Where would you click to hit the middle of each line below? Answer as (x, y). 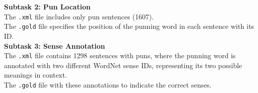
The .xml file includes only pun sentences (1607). (79, 16)
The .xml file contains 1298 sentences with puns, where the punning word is (120, 55)
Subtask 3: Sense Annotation (55, 46)
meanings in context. (36, 75)
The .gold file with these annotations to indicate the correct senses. (108, 84)
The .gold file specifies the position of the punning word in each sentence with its (129, 26)
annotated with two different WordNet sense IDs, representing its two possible (123, 65)
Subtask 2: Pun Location (47, 6)
